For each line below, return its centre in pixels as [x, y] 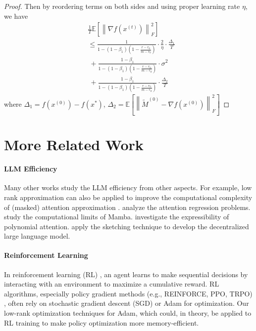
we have [16, 16]
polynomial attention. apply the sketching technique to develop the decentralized [127, 226]
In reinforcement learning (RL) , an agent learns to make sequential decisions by [126, 274]
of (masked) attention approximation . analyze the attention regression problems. [127, 207]
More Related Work [74, 145]
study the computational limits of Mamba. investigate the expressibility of [117, 217]
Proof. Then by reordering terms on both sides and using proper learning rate [122, 6]
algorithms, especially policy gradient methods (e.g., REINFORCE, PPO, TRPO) [128, 293]
